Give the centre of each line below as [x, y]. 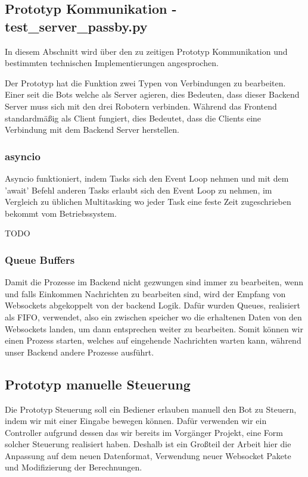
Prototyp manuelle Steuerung [98, 384]
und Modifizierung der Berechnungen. [74, 467]
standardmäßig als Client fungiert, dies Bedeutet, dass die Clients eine [133, 118]
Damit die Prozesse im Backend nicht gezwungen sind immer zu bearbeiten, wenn [154, 282]
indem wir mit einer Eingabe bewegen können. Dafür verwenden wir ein [136, 421]
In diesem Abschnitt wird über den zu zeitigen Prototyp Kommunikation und [146, 51]
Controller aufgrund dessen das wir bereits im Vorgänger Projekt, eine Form [144, 432]
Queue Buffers [40, 259]
